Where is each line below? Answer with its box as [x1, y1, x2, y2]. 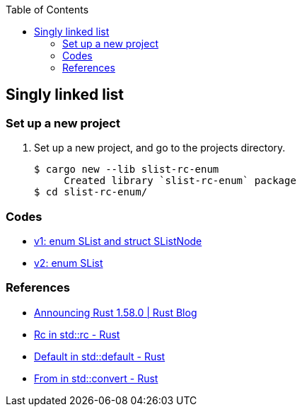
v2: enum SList [34, 256, 103, 269]
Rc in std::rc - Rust [34, 328, 120, 341]
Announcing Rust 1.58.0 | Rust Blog [34, 306, 197, 319]
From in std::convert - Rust [34, 372, 158, 384]
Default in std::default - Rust [34, 350, 165, 362]
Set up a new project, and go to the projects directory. [34, 142, 286, 154]
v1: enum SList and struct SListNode [34, 234, 202, 247]
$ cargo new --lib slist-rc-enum [34, 164, 219, 176]
